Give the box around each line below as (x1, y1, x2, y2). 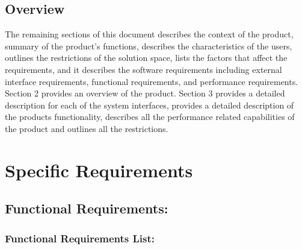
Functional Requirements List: (5, 230, 155, 245)
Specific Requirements (5, 157, 193, 182)
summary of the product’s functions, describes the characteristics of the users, (5, 39, 292, 52)
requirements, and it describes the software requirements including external (5, 63, 282, 75)
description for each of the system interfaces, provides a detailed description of (5, 98, 294, 111)
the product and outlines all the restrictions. (5, 122, 168, 134)
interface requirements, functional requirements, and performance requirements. (5, 75, 298, 87)
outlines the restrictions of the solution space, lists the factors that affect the (5, 51, 288, 64)
